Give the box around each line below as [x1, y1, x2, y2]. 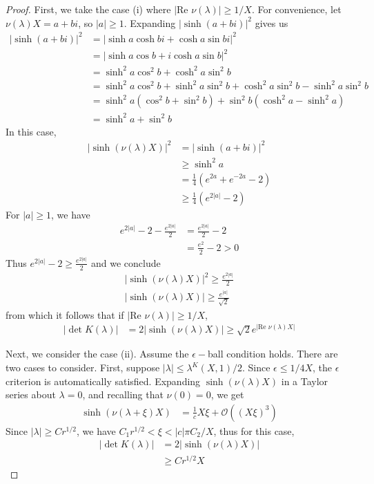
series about [6, 387, 56, 402]
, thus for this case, [213, 423, 295, 438]
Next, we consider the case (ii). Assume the [6, 346, 189, 361]
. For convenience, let [251, 2, 342, 16]
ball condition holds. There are [207, 346, 338, 361]
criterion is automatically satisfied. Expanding [6, 373, 201, 388]
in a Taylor [281, 373, 328, 388]
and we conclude [90, 255, 161, 270]
